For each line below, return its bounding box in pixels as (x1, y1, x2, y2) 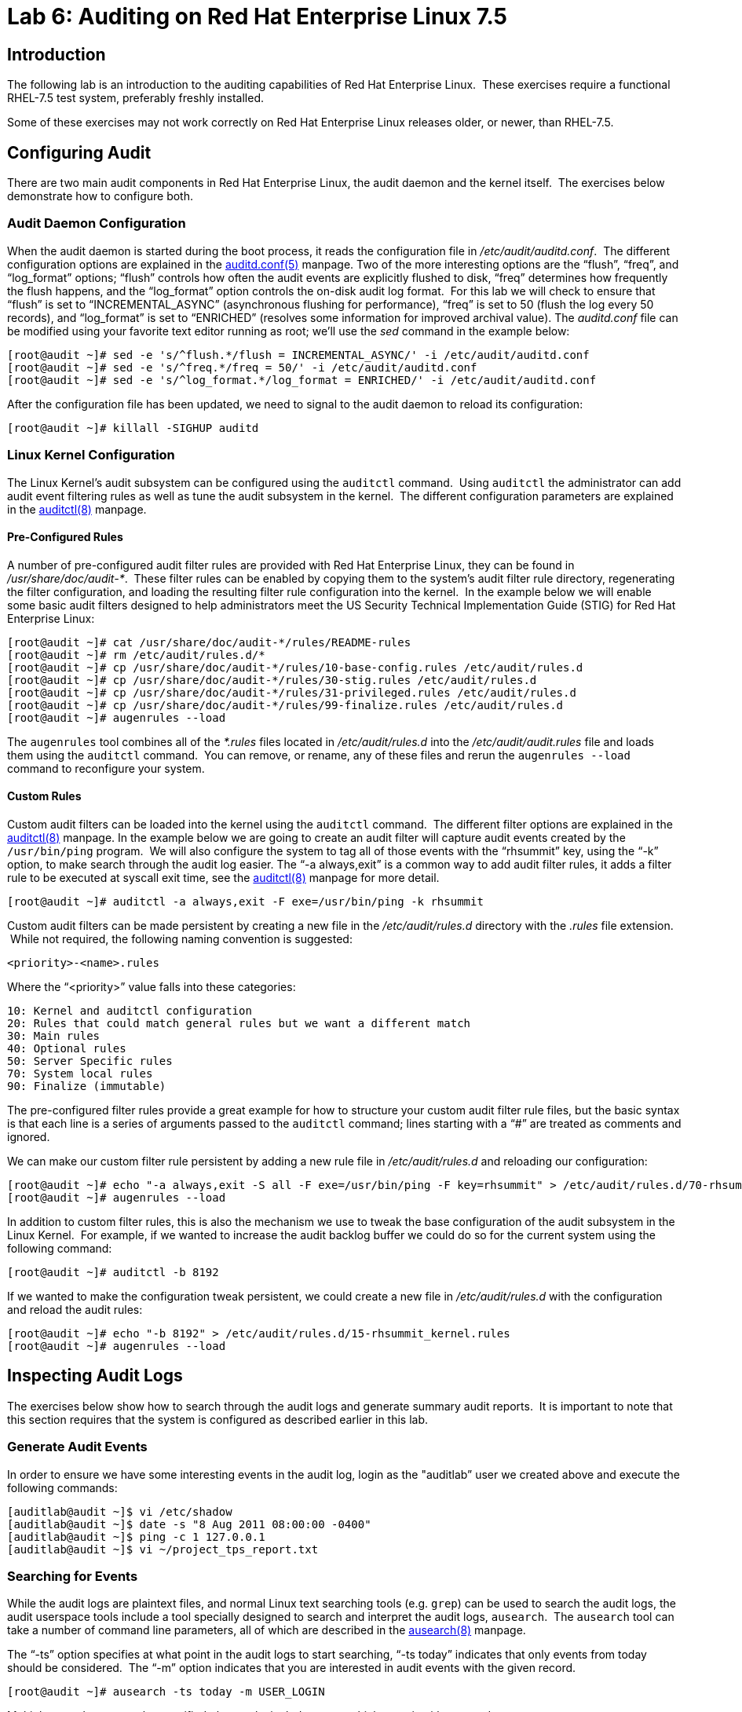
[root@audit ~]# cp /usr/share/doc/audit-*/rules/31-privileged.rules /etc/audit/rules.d (7, 686, 576, 699)
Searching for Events (7, 1568, 138, 1584)
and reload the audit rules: (7, 1302, 143, 1316)
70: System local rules (7, 1066, 153, 1080)
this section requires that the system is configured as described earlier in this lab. (7, 1412, 429, 1426)
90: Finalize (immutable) (7, 1079, 166, 1092)
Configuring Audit (7, 142, 152, 163)
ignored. (7, 1129, 50, 1143)
